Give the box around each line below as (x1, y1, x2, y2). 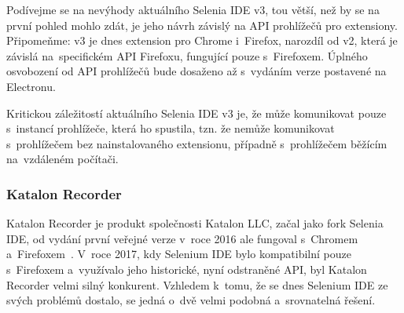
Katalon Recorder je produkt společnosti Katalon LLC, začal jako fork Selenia (6, 215, 384, 231)
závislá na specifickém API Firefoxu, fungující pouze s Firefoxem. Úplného (6, 47, 368, 64)
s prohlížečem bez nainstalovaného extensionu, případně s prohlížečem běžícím (6, 135, 387, 151)
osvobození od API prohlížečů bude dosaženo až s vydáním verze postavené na (6, 63, 387, 79)
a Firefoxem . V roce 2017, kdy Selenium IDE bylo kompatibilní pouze (6, 246, 351, 262)
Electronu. (6, 78, 56, 94)
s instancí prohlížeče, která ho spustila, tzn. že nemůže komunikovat (6, 120, 335, 136)
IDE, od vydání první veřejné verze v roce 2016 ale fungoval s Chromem (6, 230, 358, 246)
